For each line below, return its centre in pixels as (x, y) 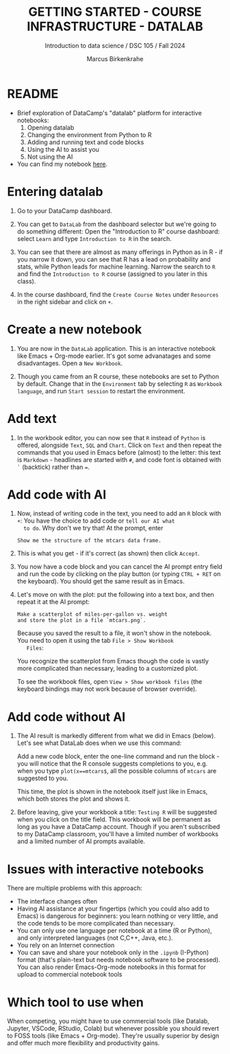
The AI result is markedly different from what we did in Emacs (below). (116, 736)
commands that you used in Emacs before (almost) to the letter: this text (119, 452)
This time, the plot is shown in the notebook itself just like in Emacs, (112, 792)
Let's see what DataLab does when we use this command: (99, 743)
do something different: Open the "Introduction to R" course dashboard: (118, 231)
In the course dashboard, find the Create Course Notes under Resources (118, 294)
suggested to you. (42, 778)
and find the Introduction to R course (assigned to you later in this (112, 274)
